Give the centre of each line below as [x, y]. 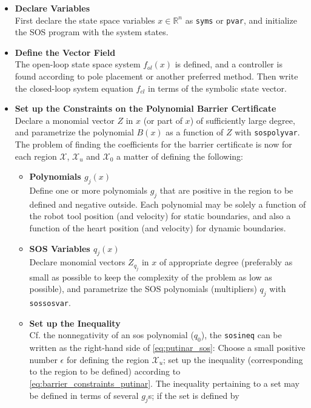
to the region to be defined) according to [105, 371]
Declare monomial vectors [77, 262]
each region [36, 156]
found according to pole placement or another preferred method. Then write [156, 76]
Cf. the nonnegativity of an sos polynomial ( [112, 335]
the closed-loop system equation [74, 88]
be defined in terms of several [84, 395]
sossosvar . [50, 303]
